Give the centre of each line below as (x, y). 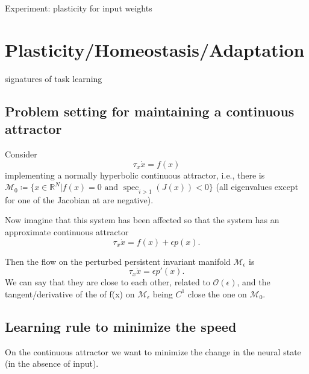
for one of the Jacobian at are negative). (79, 199)
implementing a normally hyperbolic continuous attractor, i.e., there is (135, 175)
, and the (254, 282)
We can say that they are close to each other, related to (108, 282)
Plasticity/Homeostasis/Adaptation (155, 49)
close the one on (217, 293)
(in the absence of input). (52, 363)
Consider (21, 154)
